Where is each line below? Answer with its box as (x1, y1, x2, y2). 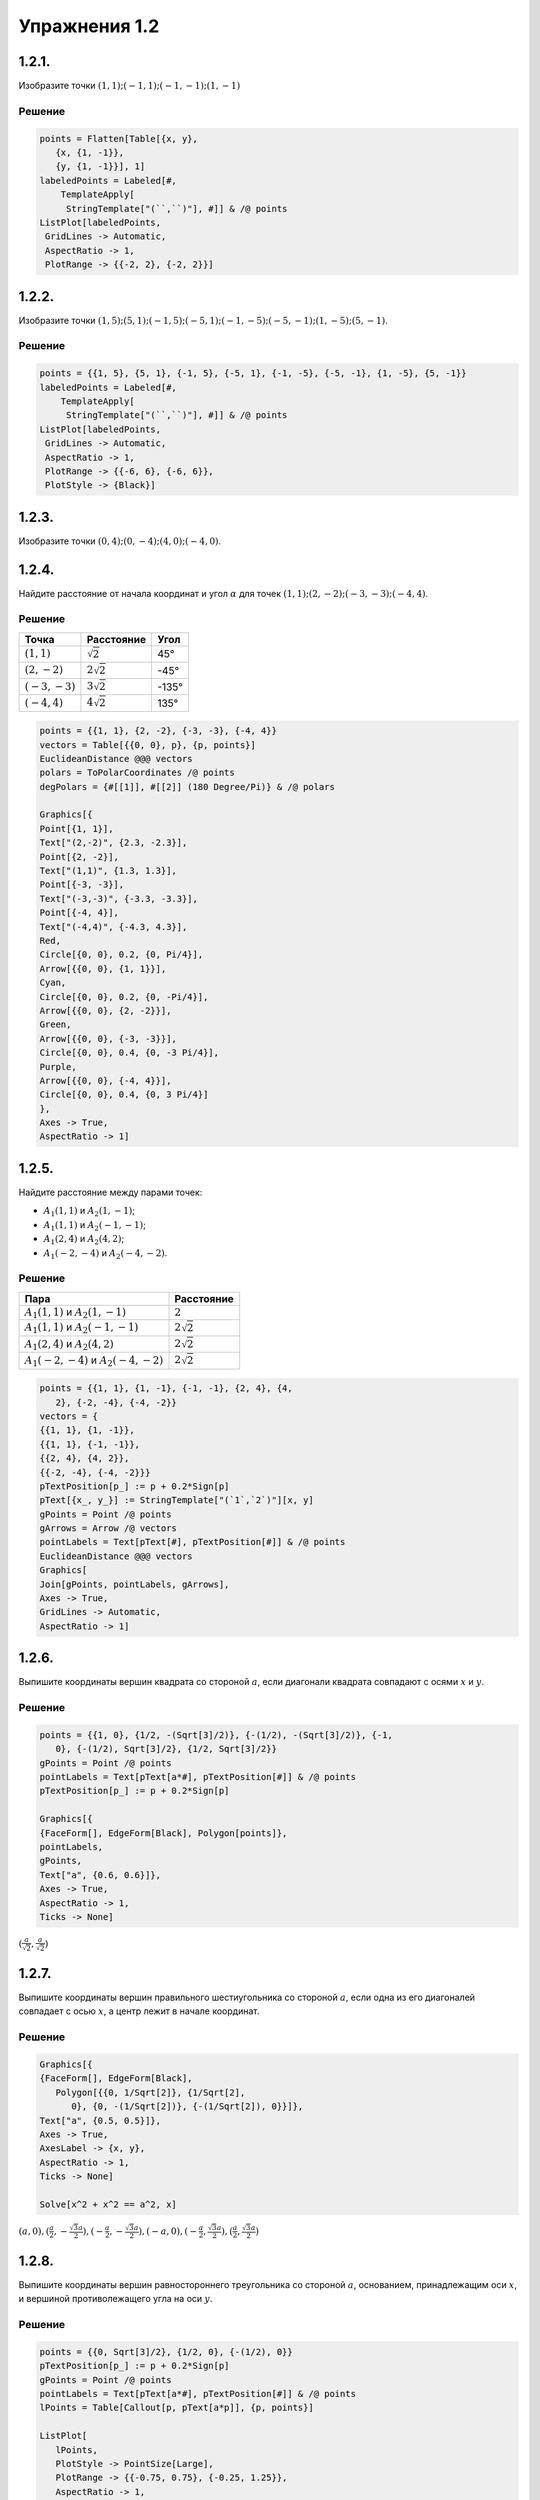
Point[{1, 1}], (39, 823, 114, 834)
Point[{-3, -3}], (39, 879, 125, 890)
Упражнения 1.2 (18, 15, 160, 37)
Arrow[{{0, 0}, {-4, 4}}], (39, 1075, 172, 1086)
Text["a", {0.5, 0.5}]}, (39, 2115, 162, 2126)
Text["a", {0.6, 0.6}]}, (39, 1869, 162, 1880)
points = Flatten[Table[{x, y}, (39, 133, 199, 144)
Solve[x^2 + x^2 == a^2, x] (39, 2198, 177, 2210)
